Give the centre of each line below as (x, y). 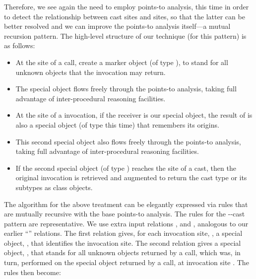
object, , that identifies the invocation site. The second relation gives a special (123, 243)
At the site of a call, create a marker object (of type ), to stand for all (122, 62)
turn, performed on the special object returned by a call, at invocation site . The (127, 262)
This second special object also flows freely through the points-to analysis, (128, 141)
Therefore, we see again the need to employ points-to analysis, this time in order (127, 6)
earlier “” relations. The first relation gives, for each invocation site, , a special (123, 233)
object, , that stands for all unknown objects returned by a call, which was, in (122, 252)
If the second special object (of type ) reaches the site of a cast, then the (126, 168)
